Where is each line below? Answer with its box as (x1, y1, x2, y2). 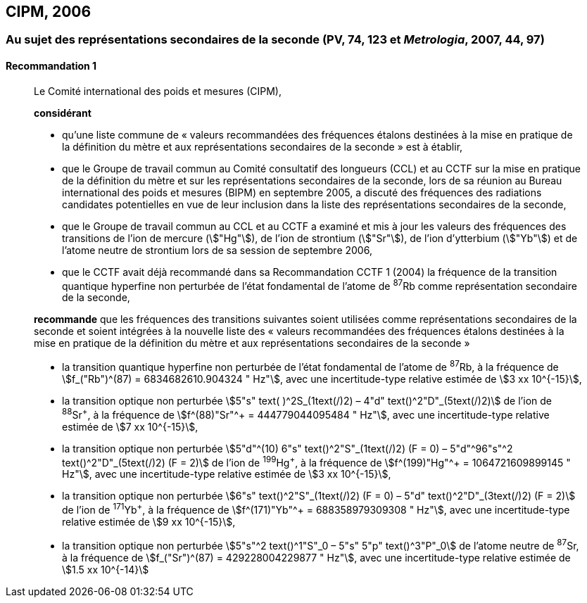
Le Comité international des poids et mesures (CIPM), (34, 84, 282, 97)
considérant (34, 106, 91, 119)
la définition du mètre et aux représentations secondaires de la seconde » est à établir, (62, 140, 463, 153)
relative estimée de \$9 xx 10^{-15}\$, (62, 515, 236, 528)
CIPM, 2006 (6, 3, 91, 20)
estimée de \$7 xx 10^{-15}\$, (62, 420, 198, 433)
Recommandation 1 (6, 60, 97, 72)
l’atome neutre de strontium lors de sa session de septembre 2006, (62, 243, 372, 256)
